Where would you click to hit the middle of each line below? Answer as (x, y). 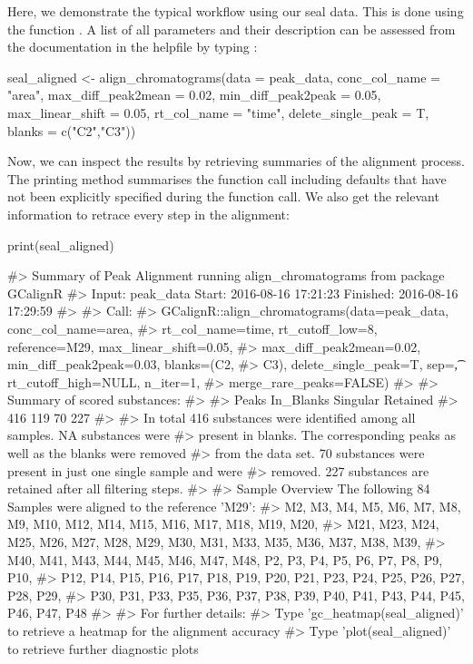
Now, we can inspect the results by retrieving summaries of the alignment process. (236, 161)
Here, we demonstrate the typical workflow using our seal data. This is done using (236, 11)
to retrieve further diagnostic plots (103, 648)
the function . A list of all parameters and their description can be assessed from (232, 29)
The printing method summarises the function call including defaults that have (227, 178)
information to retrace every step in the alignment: (148, 214)
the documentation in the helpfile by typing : (133, 47)
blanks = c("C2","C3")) (72, 130)
